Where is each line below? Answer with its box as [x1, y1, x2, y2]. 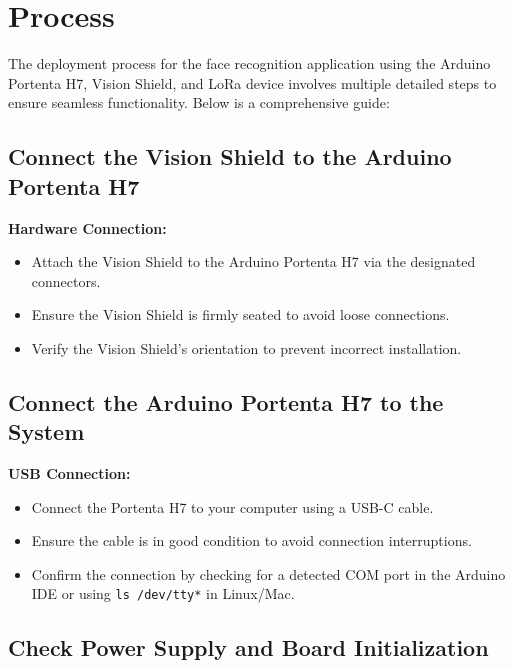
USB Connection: [8, 463, 131, 484]
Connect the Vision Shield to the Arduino [8, 141, 452, 172]
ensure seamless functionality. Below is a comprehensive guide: [8, 92, 390, 113]
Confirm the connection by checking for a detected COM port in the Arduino [31, 563, 506, 584]
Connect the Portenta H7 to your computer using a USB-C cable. [31, 496, 434, 517]
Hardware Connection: [8, 217, 167, 238]
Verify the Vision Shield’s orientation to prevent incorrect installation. [31, 337, 462, 358]
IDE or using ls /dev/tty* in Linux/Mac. [31, 583, 295, 604]
